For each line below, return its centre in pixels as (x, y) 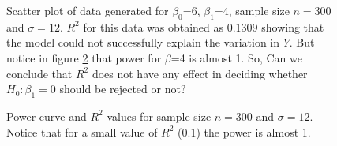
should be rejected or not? (123, 89)
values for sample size (159, 116)
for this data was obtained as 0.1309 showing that (204, 26)
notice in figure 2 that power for (84, 57)
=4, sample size (252, 10)
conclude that (39, 73)
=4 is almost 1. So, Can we (236, 57)
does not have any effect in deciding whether (200, 73)
